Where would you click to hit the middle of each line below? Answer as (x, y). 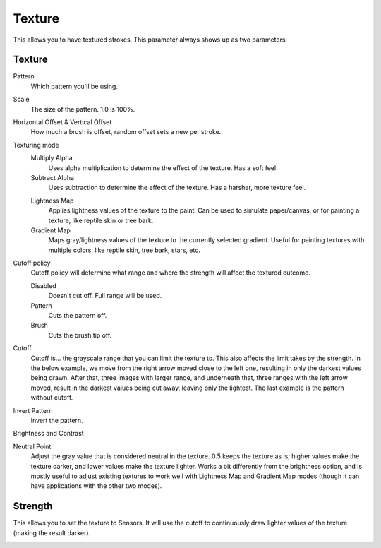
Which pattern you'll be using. (74, 86)
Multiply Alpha (52, 158)
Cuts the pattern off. (78, 316)
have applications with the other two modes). (96, 486)
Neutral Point (32, 446)
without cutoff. (52, 398)
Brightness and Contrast (48, 434)
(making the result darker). (52, 532)
